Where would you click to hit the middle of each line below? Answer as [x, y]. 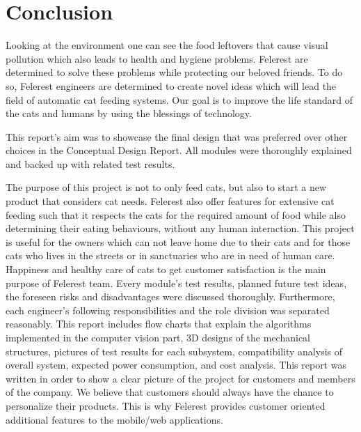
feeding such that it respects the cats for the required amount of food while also [176, 214]
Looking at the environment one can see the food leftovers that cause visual [167, 45]
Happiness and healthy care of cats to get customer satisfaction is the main [166, 269]
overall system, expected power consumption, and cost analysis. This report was [176, 365]
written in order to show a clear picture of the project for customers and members [180, 378]
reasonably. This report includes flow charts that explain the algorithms [159, 324]
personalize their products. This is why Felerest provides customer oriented [166, 405]
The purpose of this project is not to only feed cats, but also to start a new [166, 187]
